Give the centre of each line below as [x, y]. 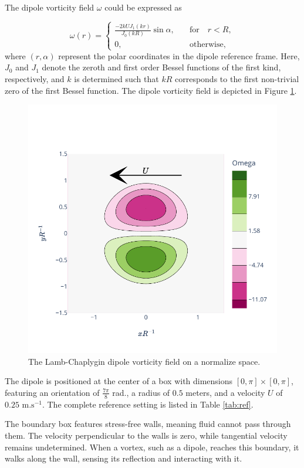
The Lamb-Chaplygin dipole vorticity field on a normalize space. [144, 361]
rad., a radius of [141, 392]
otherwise [206, 44]
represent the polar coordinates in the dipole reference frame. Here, [179, 55]
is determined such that [116, 78]
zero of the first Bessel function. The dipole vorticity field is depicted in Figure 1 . [151, 90]
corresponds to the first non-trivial [237, 78]
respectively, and [35, 78]
